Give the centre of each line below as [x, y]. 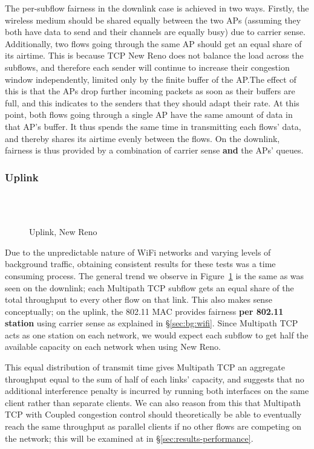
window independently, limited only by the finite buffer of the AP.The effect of [151, 79]
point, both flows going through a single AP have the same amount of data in [149, 115]
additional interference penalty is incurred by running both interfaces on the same [157, 391]
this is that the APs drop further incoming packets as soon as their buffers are [150, 91]
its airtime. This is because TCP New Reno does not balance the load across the [154, 55]
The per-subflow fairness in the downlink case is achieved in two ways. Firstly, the [157, 8]
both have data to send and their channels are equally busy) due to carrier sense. [155, 32]
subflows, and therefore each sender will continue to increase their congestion [147, 67]
